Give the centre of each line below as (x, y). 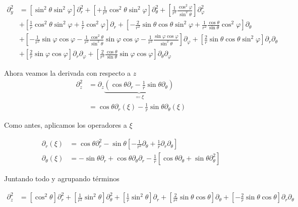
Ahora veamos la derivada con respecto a (68, 73)
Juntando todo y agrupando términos (62, 178)
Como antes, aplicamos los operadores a (66, 125)
